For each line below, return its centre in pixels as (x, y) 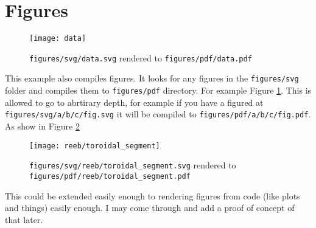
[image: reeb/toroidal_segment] (95, 146)
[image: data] (58, 39)
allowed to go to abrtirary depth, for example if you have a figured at (134, 102)
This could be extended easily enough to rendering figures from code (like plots (153, 195)
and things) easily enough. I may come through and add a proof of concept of (150, 208)
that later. (24, 219)
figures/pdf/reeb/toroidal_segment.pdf (110, 176)
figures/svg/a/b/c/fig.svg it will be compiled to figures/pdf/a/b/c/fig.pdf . (158, 114)
